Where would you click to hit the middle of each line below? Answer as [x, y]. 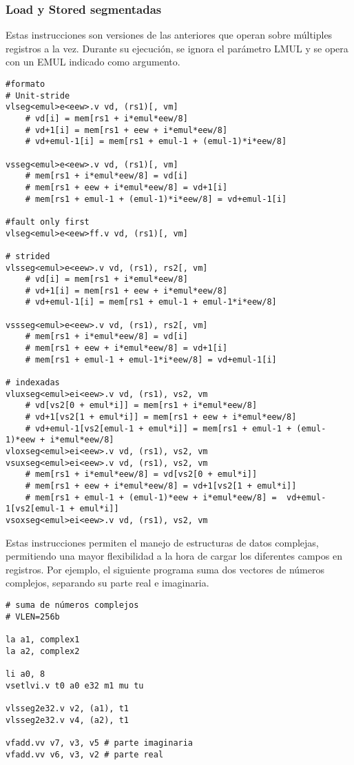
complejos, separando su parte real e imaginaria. [107, 583]
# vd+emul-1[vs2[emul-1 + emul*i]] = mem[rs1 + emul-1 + [158, 428]
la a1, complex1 [43, 639]
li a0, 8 [25, 674]
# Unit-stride [38, 95]
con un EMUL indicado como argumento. [93, 62]
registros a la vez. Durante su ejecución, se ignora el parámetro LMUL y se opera [177, 48]
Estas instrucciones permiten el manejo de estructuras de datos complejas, [162, 542]
